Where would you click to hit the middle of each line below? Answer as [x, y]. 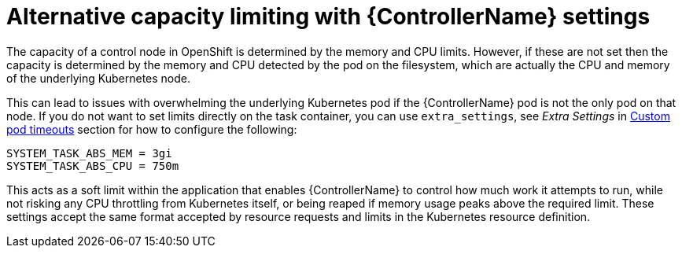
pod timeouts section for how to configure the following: [152, 129]
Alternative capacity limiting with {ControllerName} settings [328, 17]
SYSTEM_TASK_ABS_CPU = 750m [93, 166]
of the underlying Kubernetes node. [98, 78]
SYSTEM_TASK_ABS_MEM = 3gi [89, 153]
